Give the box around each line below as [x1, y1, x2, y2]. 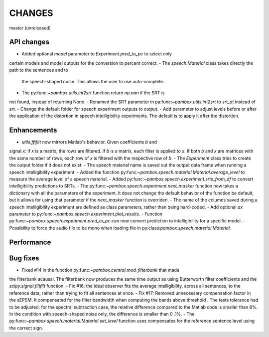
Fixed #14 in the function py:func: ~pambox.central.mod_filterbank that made [21, 267, 180, 273]
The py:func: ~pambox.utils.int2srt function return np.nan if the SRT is [21, 90, 165, 96]
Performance [9, 238, 51, 246]
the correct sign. [9, 325, 43, 331]
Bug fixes [9, 254, 39, 262]
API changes [9, 38, 50, 46]
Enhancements [9, 126, 57, 134]
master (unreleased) [9, 25, 51, 31]
